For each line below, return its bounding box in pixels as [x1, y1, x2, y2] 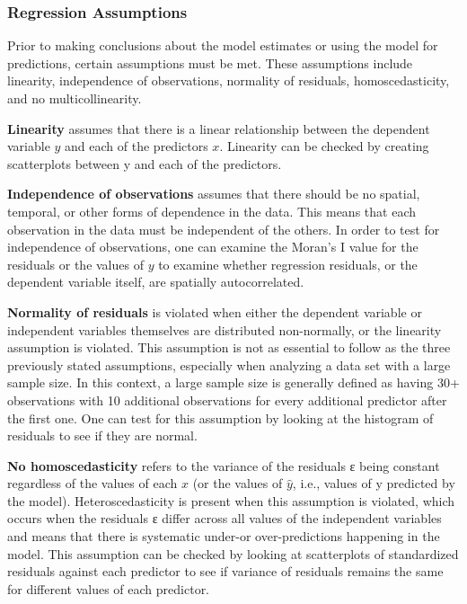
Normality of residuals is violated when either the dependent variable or [7, 302, 422, 321]
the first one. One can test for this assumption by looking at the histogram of [7, 408, 434, 427]
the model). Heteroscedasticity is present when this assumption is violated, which [7, 491, 455, 510]
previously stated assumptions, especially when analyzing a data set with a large [7, 355, 451, 374]
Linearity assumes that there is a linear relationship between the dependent [7, 119, 430, 138]
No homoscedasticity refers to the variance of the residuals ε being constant [7, 456, 440, 475]
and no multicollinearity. [7, 89, 142, 107]
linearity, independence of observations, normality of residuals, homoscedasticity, [7, 71, 450, 90]
